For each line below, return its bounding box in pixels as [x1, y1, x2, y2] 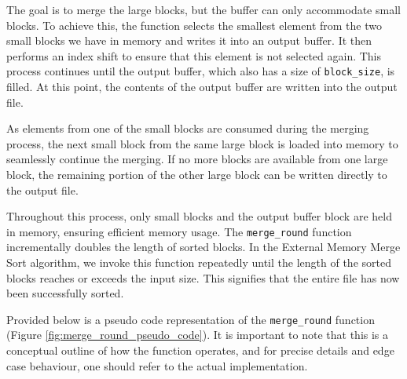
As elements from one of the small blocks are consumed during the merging [6, 120, 369, 137]
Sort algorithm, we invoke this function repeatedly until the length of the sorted [6, 254, 391, 271]
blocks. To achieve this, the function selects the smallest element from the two [6, 16, 382, 33]
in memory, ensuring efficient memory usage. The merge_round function [6, 223, 352, 239]
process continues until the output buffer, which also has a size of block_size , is [6, 63, 395, 79]
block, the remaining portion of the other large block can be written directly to [6, 166, 387, 182]
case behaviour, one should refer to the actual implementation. [6, 357, 308, 374]
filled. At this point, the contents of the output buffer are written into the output [6, 78, 398, 95]
